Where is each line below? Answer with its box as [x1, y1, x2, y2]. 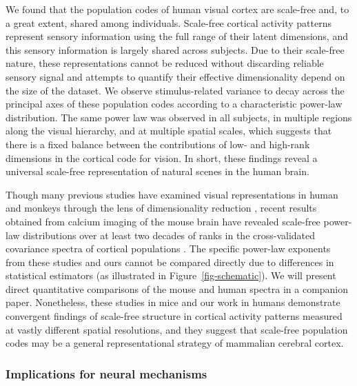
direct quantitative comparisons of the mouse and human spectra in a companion [6, 281, 349, 296]
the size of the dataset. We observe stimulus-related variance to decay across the [6, 83, 345, 97]
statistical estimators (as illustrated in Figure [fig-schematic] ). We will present [6, 268, 336, 283]
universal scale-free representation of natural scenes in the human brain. [6, 164, 309, 179]
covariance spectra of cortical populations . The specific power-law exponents [6, 241, 331, 256]
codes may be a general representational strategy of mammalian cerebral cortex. [6, 336, 344, 350]
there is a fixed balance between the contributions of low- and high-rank [6, 136, 310, 151]
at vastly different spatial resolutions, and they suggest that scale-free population [6, 322, 348, 336]
